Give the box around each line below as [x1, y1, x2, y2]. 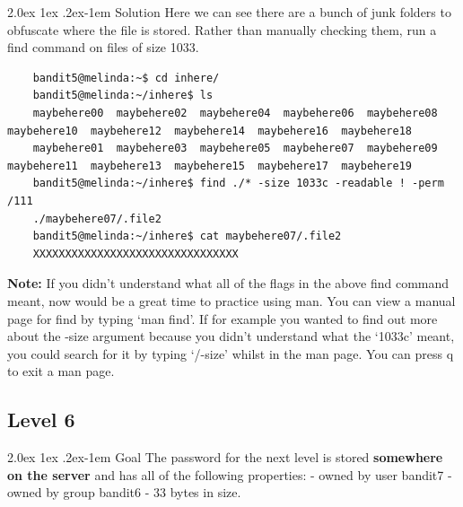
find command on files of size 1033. [7, 38, 199, 57]
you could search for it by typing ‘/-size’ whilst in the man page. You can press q [7, 344, 454, 363]
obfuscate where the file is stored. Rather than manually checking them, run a [7, 20, 437, 39]
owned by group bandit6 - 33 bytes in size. [7, 483, 241, 502]
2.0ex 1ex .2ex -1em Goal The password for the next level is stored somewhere [7, 448, 443, 467]
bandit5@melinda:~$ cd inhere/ [32, 71, 220, 84]
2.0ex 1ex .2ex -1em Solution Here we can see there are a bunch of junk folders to [7, 3, 451, 21]
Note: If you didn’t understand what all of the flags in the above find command [7, 274, 450, 293]
